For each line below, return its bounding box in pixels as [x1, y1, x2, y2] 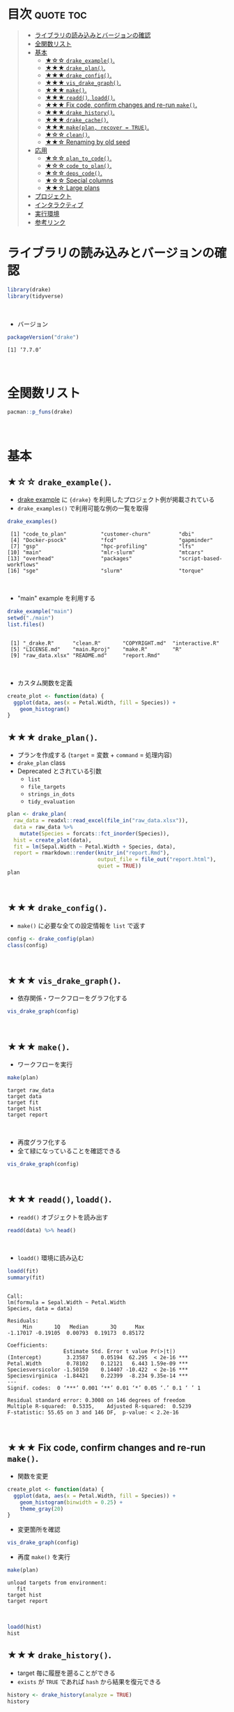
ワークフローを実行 [17, 1060, 73, 1069]
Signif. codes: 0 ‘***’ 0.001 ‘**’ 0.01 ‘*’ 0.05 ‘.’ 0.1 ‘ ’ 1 [7, 1384, 201, 1392]
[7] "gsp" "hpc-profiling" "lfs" [10, 543, 195, 550]
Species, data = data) [7, 1305, 73, 1312]
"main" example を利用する [17, 594, 96, 603]
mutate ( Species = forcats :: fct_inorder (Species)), [19, 830, 170, 837]
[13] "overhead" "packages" [7, 555, 132, 562]
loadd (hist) [7, 1623, 42, 1631]
